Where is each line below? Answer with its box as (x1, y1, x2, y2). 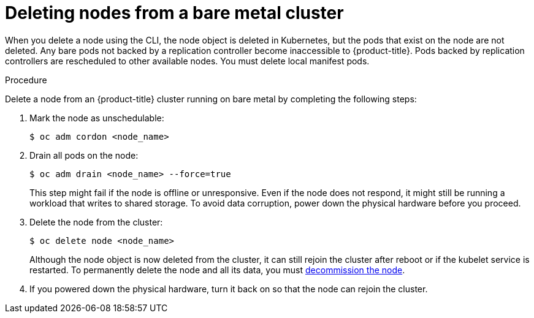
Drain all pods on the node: (29, 150, 139, 161)
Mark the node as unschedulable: (29, 112, 164, 123)
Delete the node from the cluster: (29, 216, 163, 227)
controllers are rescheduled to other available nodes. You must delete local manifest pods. (5, 55, 370, 66)
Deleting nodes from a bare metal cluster (5, 2, 344, 23)
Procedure (5, 74, 47, 85)
